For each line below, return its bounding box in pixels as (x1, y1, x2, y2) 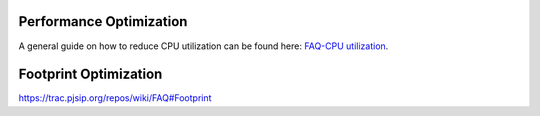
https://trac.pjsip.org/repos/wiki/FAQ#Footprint (18, 92, 212, 104)
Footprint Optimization (18, 66, 163, 83)
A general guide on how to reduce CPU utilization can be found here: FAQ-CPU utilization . (18, 40, 389, 52)
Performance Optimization (18, 13, 188, 30)
